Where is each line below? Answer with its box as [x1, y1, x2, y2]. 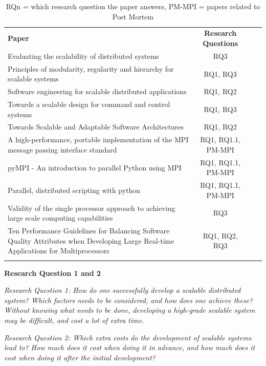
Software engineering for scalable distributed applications [8, 86, 187, 97]
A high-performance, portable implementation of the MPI [8, 134, 189, 145]
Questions [203, 38, 238, 49]
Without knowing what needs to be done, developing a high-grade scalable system [4, 305, 255, 315]
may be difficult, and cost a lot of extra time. [4, 314, 144, 325]
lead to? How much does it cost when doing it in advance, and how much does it [4, 342, 255, 353]
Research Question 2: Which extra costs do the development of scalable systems [4, 332, 252, 342]
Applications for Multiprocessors [8, 245, 109, 256]
